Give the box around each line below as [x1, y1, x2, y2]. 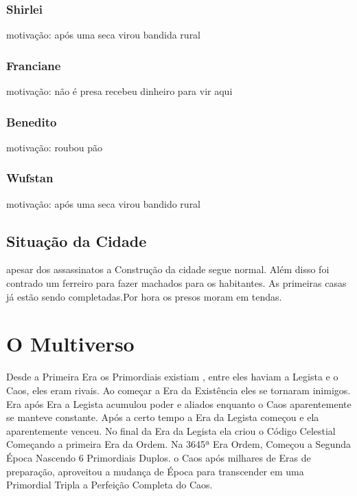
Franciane [6, 56, 61, 74]
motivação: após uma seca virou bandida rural [6, 28, 201, 42]
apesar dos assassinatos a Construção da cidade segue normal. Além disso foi [6, 262, 330, 277]
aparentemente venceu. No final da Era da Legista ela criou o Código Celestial [6, 423, 336, 438]
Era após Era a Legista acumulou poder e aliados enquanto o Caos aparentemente [6, 396, 352, 411]
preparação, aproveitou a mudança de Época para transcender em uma [6, 464, 304, 478]
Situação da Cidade [6, 230, 147, 251]
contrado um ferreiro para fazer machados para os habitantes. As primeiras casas [6, 276, 347, 290]
